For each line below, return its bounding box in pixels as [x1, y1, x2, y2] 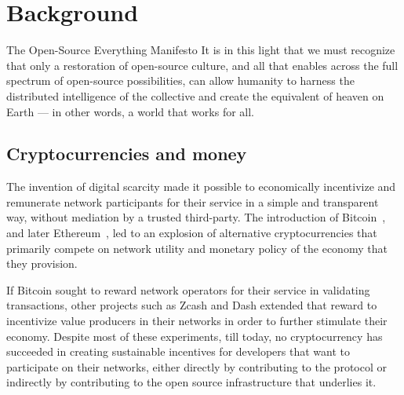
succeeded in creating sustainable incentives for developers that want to [6, 343, 350, 360]
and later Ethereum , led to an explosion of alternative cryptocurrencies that [6, 225, 377, 241]
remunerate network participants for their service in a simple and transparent [6, 193, 379, 210]
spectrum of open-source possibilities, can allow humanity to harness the [6, 72, 355, 89]
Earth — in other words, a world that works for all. [6, 103, 254, 119]
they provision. [6, 255, 78, 272]
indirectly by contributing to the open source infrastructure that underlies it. [6, 374, 377, 390]
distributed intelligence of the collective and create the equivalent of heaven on [6, 87, 384, 104]
